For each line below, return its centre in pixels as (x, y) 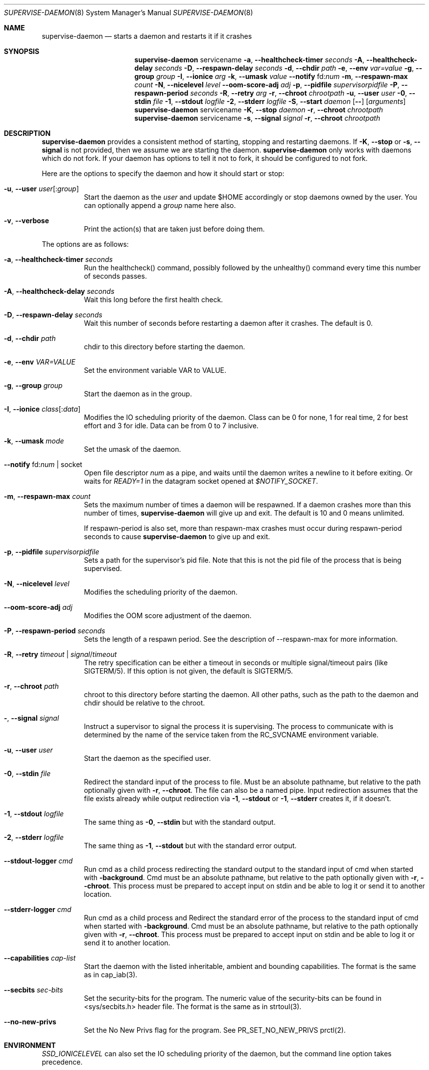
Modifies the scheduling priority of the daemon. (161, 592)
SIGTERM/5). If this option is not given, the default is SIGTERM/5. (189, 671)
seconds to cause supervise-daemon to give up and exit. (177, 536)
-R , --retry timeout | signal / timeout (60, 654)
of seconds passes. (115, 276)
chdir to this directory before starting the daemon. (165, 347)
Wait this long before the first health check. (154, 300)
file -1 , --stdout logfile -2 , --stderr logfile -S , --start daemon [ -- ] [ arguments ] (279, 101)
